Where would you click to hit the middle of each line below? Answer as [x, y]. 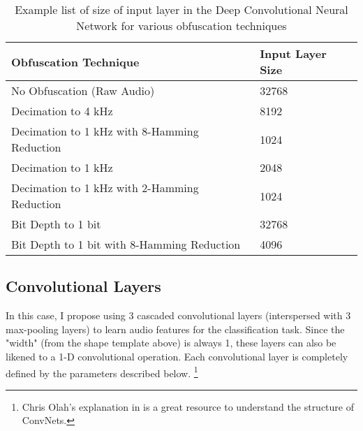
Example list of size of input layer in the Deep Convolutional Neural [181, 9]
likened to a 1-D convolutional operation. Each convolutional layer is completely [177, 356]
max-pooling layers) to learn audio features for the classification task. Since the [175, 329]
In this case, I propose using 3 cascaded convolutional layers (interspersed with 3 [178, 315]
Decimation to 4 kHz [62, 111]
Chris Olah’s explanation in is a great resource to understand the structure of [188, 406]
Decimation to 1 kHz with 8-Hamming [105, 131]
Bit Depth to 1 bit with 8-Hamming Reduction [126, 244]
